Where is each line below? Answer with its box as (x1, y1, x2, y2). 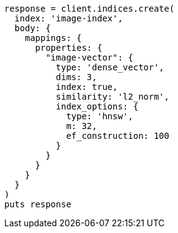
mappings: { (24, 33, 82, 43)
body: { (14, 23, 51, 33)
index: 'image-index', (14, 13, 123, 23)
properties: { (35, 43, 103, 53)
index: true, (56, 82, 118, 92)
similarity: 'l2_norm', (56, 92, 169, 102)
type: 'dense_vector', (56, 62, 165, 72)
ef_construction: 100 (66, 131, 169, 141)
